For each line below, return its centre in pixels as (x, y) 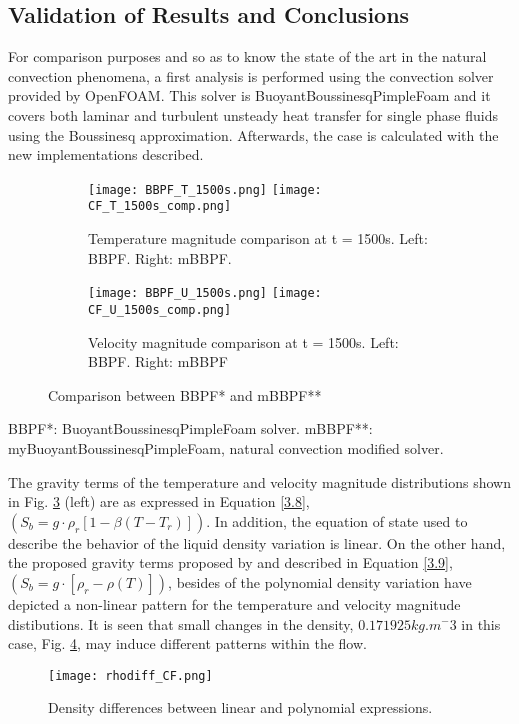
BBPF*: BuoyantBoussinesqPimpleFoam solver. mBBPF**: (190, 428)
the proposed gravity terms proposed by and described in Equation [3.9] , (230, 562)
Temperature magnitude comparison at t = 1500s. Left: (258, 238)
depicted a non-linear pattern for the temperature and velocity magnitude (234, 603)
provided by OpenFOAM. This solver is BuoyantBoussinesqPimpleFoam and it (249, 95)
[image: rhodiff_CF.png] (130, 675)
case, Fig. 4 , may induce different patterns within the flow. (187, 643)
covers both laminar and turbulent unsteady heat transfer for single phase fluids (253, 114)
